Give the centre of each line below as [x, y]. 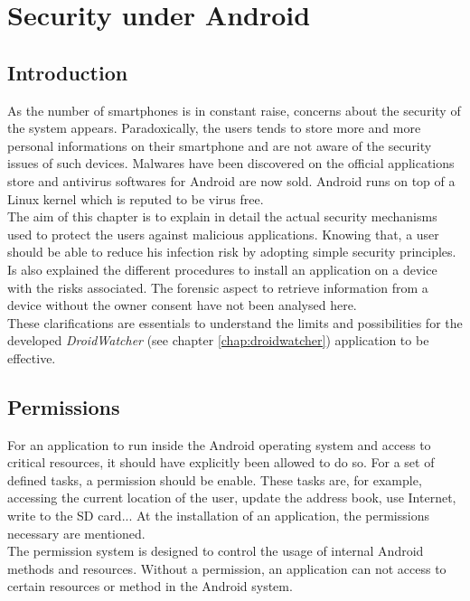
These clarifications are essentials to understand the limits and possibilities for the [235, 322]
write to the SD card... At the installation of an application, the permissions [218, 516]
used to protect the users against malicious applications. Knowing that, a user [223, 234]
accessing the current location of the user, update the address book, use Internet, [232, 498]
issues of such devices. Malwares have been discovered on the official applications [231, 163]
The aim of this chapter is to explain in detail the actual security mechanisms [222, 216]
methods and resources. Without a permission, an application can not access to [227, 568]
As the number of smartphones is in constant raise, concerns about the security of [234, 110]
